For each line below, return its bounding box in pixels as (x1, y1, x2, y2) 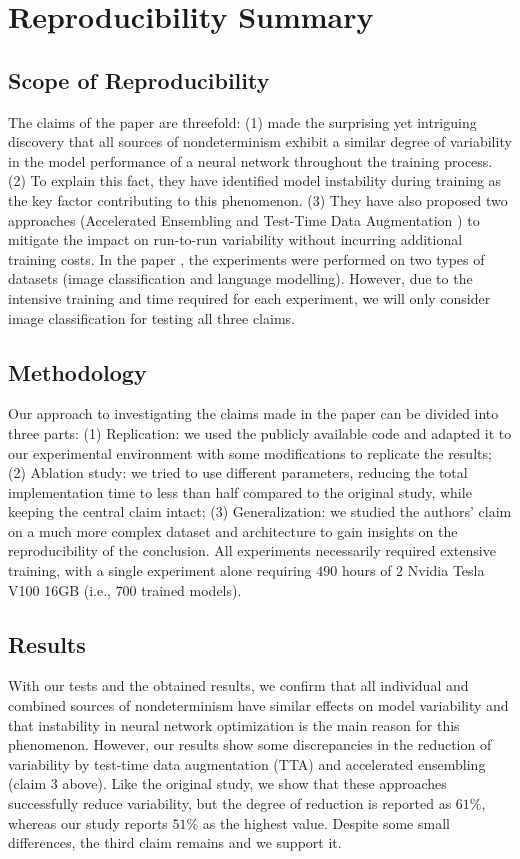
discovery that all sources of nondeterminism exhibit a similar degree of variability (8, 131, 512, 152)
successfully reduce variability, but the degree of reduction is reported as (8, 793, 452, 814)
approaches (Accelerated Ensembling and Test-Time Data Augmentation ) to (8, 209, 480, 230)
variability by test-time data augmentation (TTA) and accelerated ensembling (8, 753, 486, 774)
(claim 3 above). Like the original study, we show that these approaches (8, 773, 447, 794)
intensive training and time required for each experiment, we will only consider (8, 287, 491, 308)
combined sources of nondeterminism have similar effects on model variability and (8, 695, 509, 716)
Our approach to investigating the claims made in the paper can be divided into (8, 403, 499, 424)
